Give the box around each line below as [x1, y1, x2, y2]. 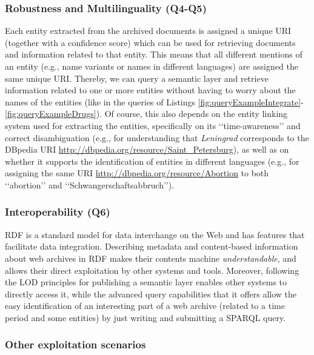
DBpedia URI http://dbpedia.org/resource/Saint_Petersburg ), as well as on [5, 143, 289, 156]
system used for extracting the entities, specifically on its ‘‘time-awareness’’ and [5, 119, 301, 131]
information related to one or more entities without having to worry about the [5, 84, 296, 96]
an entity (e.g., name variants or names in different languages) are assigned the [5, 60, 298, 72]
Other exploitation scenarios [5, 337, 146, 352]
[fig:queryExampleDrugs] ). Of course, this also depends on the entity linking [5, 107, 288, 120]
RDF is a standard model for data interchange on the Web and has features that [5, 228, 305, 241]
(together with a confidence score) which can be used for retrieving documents [5, 36, 296, 48]
